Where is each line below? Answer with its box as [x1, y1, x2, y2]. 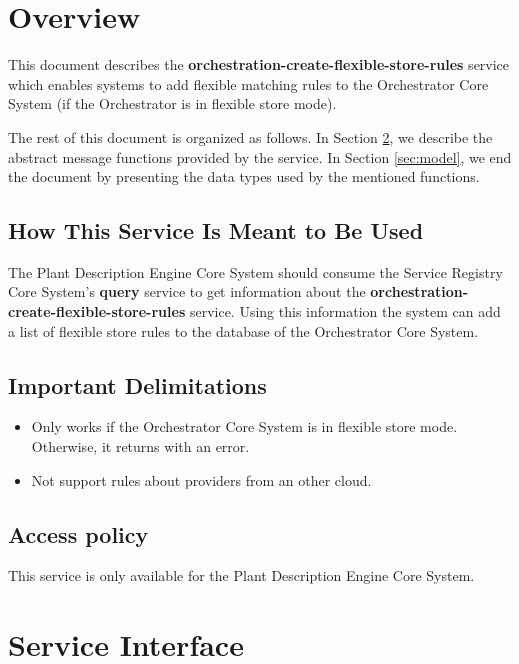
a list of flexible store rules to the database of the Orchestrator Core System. [8, 320, 479, 341]
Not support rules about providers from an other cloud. [31, 469, 372, 490]
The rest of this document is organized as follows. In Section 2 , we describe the [8, 126, 493, 147]
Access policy [8, 518, 149, 549]
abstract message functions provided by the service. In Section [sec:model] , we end [8, 146, 512, 167]
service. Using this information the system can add [189, 301, 501, 322]
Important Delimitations [8, 369, 267, 400]
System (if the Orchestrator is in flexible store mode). [8, 93, 337, 114]
